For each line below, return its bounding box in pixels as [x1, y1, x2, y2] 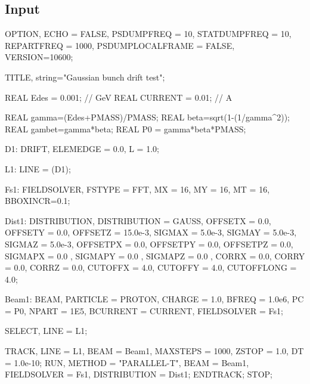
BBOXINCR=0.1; [5, 194, 70, 207]
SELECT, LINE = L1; [5, 324, 88, 337]
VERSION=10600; [5, 51, 73, 63]
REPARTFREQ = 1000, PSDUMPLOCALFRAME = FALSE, [5, 39, 235, 51]
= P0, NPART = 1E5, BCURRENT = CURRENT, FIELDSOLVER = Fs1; [5, 304, 283, 317]
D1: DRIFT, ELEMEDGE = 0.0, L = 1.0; [5, 143, 159, 155]
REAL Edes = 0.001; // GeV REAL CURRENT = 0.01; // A [5, 91, 232, 103]
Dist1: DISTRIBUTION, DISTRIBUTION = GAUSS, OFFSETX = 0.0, [5, 214, 271, 227]
